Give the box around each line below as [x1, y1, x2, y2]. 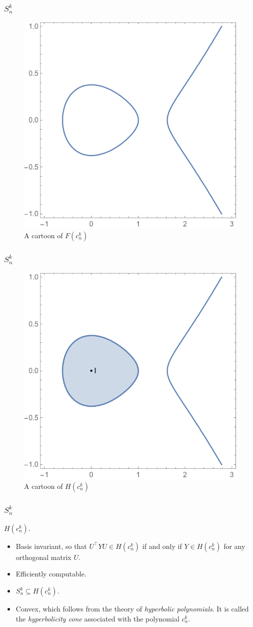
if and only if [142, 540, 182, 551]
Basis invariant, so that [15, 540, 87, 551]
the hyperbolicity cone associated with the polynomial [15, 613, 179, 623]
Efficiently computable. [15, 568, 86, 579]
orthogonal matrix [15, 551, 71, 562]
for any [223, 540, 245, 551]
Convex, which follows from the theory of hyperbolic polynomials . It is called [15, 603, 249, 613]
